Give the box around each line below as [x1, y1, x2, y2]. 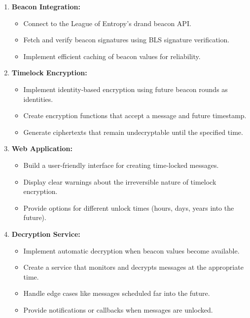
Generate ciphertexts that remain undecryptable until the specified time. [23, 127, 243, 137]
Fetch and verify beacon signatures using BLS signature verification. [23, 34, 230, 45]
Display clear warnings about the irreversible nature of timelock [23, 176, 216, 187]
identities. [23, 94, 53, 104]
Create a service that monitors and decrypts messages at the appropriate [23, 262, 244, 272]
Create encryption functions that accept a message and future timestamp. [23, 110, 247, 121]
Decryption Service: [11, 228, 80, 239]
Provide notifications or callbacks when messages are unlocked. [23, 304, 213, 315]
